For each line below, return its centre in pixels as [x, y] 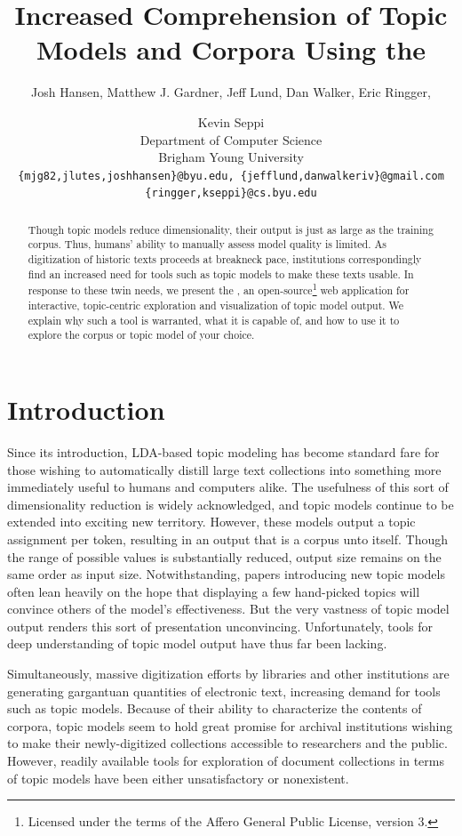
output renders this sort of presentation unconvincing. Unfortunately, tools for [220, 626]
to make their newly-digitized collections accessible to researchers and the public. [227, 743]
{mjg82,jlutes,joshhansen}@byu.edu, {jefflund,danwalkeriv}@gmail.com [231, 176]
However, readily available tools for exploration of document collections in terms [226, 761]
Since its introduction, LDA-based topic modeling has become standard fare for [223, 451]
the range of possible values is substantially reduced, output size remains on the [224, 556]
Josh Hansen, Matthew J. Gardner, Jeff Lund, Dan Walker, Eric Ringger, [231, 92]
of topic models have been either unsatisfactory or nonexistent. [178, 778]
